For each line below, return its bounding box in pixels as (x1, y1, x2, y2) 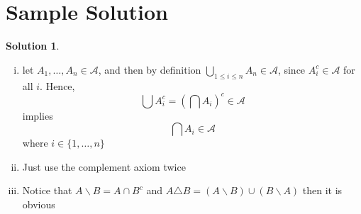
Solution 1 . (6, 38, 60, 53)
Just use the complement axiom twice (22, 159, 186, 174)
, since (277, 62, 306, 77)
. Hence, (40, 78, 75, 93)
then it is (302, 183, 343, 198)
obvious (22, 196, 55, 211)
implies (22, 108, 53, 123)
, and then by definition (98, 62, 201, 77)
